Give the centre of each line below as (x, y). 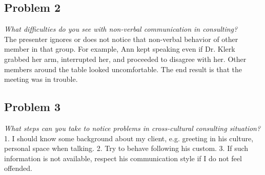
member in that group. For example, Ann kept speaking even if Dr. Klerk (120, 49)
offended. (18, 168)
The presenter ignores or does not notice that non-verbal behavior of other (121, 39)
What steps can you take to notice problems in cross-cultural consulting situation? (132, 128)
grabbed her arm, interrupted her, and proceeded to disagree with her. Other (125, 59)
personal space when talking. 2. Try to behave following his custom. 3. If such (126, 148)
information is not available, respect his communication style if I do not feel (123, 158)
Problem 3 (32, 107)
